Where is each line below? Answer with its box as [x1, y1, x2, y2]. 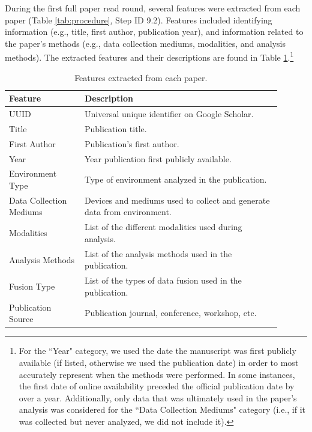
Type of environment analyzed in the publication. [84, 173, 267, 186]
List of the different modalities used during [84, 221, 242, 233]
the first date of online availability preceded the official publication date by [19, 380, 295, 392]
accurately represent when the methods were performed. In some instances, [19, 368, 295, 380]
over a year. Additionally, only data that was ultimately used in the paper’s [19, 391, 297, 404]
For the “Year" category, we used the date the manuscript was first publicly [19, 344, 296, 357]
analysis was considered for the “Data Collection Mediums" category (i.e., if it [19, 403, 306, 416]
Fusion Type [9, 279, 55, 292]
